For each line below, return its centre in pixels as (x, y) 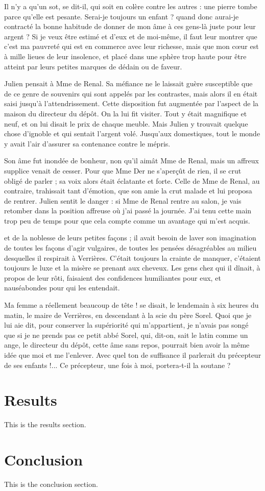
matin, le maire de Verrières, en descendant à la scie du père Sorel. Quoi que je (128, 315)
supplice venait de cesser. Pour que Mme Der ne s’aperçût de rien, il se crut (123, 170)
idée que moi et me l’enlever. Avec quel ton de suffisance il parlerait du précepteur (133, 355)
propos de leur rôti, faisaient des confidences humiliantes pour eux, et (113, 277)
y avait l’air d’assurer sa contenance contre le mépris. (87, 143)
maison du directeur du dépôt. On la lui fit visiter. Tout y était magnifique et (126, 113)
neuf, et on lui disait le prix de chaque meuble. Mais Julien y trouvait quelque (126, 123)
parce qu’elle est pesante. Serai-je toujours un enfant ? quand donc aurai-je (122, 16)
